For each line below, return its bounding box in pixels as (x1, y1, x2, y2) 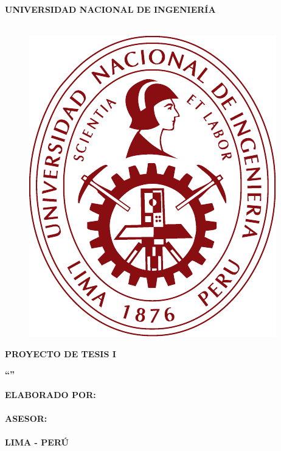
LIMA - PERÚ (5, 436, 69, 449)
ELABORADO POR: (5, 388, 96, 400)
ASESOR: (5, 412, 47, 425)
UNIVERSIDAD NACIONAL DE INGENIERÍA (5, 3, 216, 15)
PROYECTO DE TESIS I (5, 347, 116, 360)
